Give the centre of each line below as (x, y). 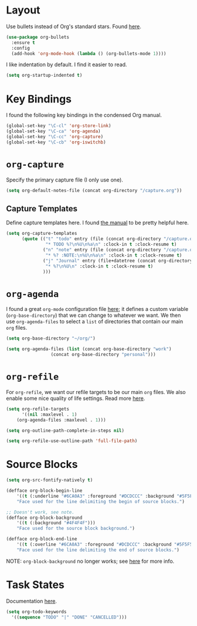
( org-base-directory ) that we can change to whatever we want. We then (94, 315)
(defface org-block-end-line (42, 539)
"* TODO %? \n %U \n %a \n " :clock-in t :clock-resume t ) (111, 244)
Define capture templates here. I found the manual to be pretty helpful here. (98, 223)
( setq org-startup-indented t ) (44, 76)
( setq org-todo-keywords (36, 612)
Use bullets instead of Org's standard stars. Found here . (74, 26)
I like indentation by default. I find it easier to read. (67, 64)
